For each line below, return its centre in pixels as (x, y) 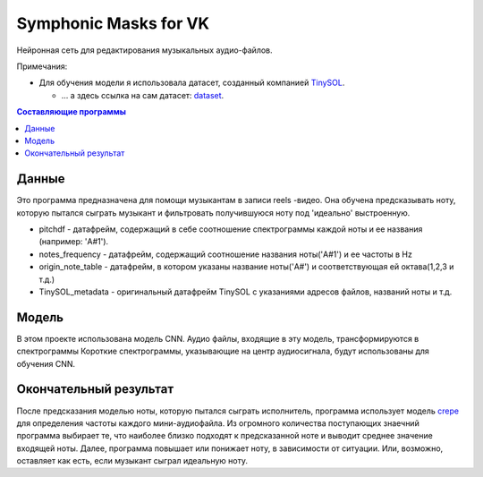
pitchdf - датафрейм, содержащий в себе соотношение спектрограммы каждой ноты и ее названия (231, 229)
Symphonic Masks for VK (113, 23)
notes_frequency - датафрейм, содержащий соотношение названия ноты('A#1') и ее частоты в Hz (226, 254)
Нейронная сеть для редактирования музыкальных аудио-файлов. (144, 50)
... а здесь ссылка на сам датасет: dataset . (143, 95)
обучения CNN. (46, 363)
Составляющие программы (72, 112)
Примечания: (42, 66)
